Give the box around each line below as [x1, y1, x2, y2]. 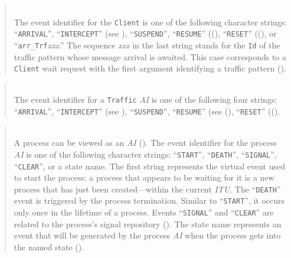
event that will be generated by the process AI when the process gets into [14, 229, 281, 241]
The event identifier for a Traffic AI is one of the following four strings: [14, 93, 277, 106]
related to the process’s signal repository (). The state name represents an [14, 217, 282, 230]
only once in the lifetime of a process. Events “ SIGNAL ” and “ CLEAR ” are [14, 206, 274, 218]
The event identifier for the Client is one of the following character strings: [14, 15, 287, 28]
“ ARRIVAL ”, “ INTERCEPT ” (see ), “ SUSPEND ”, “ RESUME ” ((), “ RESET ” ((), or [14, 27, 277, 40]
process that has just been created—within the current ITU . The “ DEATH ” [14, 182, 281, 195]
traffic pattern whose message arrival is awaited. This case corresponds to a [14, 50, 287, 63]
